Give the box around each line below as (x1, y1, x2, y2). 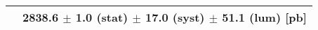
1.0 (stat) (75, 9, 128, 25)
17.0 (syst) (145, 9, 205, 25)
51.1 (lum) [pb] (222, 9, 307, 25)
